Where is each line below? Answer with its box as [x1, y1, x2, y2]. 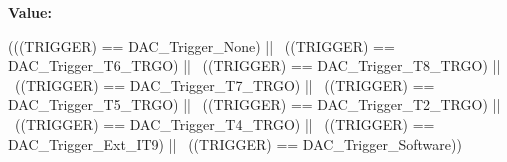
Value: [8, 2, 52, 22]
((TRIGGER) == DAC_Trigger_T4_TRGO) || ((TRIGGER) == [14, 113, 435, 134]
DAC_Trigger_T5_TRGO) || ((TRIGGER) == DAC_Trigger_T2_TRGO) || [8, 94, 501, 115]
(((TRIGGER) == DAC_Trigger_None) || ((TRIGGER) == [8, 35, 395, 56]
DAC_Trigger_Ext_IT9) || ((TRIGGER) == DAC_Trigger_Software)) [8, 133, 462, 154]
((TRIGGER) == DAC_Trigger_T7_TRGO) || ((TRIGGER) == [14, 74, 435, 95]
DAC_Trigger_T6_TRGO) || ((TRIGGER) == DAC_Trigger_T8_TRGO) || [8, 55, 501, 76]
